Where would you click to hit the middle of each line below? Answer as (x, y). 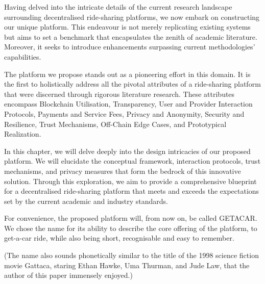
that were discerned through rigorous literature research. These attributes (119, 94)
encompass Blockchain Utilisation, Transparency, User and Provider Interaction (128, 104)
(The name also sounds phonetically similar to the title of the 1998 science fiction (131, 255)
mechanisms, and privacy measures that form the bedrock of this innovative (123, 171)
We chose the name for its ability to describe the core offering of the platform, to (131, 228)
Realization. (23, 134)
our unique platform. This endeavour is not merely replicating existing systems (127, 27)
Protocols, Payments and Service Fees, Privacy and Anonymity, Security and (124, 113)
